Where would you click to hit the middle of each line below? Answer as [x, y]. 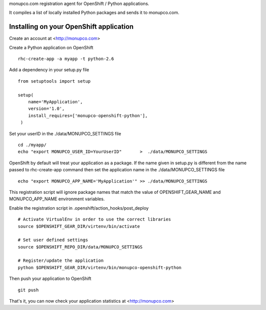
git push [28, 290]
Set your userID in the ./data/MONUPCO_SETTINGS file [65, 133]
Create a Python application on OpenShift [51, 47]
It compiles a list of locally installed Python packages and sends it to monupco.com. [94, 13]
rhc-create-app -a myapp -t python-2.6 [66, 59]
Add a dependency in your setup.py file [49, 70]
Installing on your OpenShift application [71, 27]
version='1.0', [46, 109]
